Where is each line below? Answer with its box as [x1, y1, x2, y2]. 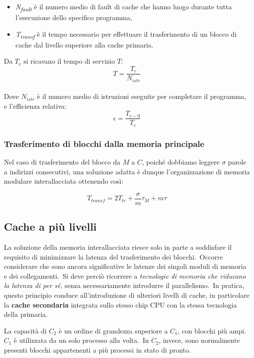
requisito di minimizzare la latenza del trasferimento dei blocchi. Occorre [4, 251, 223, 262]
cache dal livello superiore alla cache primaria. [15, 39, 153, 49]
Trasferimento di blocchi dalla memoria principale [4, 137, 205, 149]
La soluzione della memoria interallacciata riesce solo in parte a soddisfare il [4, 242, 232, 252]
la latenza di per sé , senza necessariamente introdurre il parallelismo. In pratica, [4, 280, 244, 290]
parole [228, 157, 247, 167]
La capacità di [4, 325, 47, 335]
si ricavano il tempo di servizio [23, 56, 115, 66]
